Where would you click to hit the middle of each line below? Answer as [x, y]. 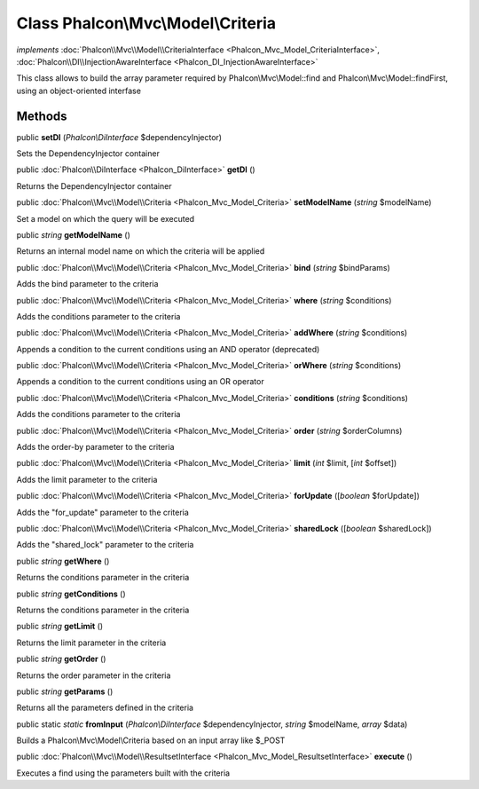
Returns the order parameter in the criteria [94, 675]
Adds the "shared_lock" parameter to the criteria [105, 545]
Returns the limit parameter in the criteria [91, 643]
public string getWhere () [63, 561]
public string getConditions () [71, 594]
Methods [42, 116]
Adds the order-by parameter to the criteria [95, 447]
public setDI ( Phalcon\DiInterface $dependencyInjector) [119, 137]
